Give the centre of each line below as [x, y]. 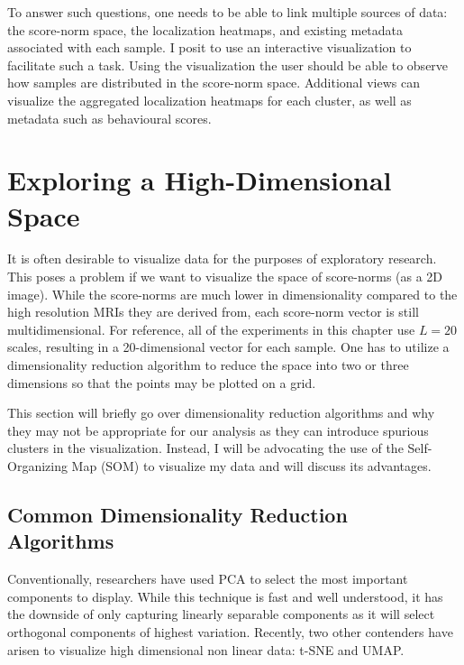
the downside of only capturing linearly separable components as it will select [221, 614]
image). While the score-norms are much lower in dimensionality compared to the [232, 294]
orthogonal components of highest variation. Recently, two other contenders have [230, 631]
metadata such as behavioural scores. [109, 118]
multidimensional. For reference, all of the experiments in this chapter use [211, 329]
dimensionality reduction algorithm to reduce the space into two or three [208, 365]
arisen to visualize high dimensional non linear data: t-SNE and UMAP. [206, 649]
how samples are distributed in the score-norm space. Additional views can [214, 83]
